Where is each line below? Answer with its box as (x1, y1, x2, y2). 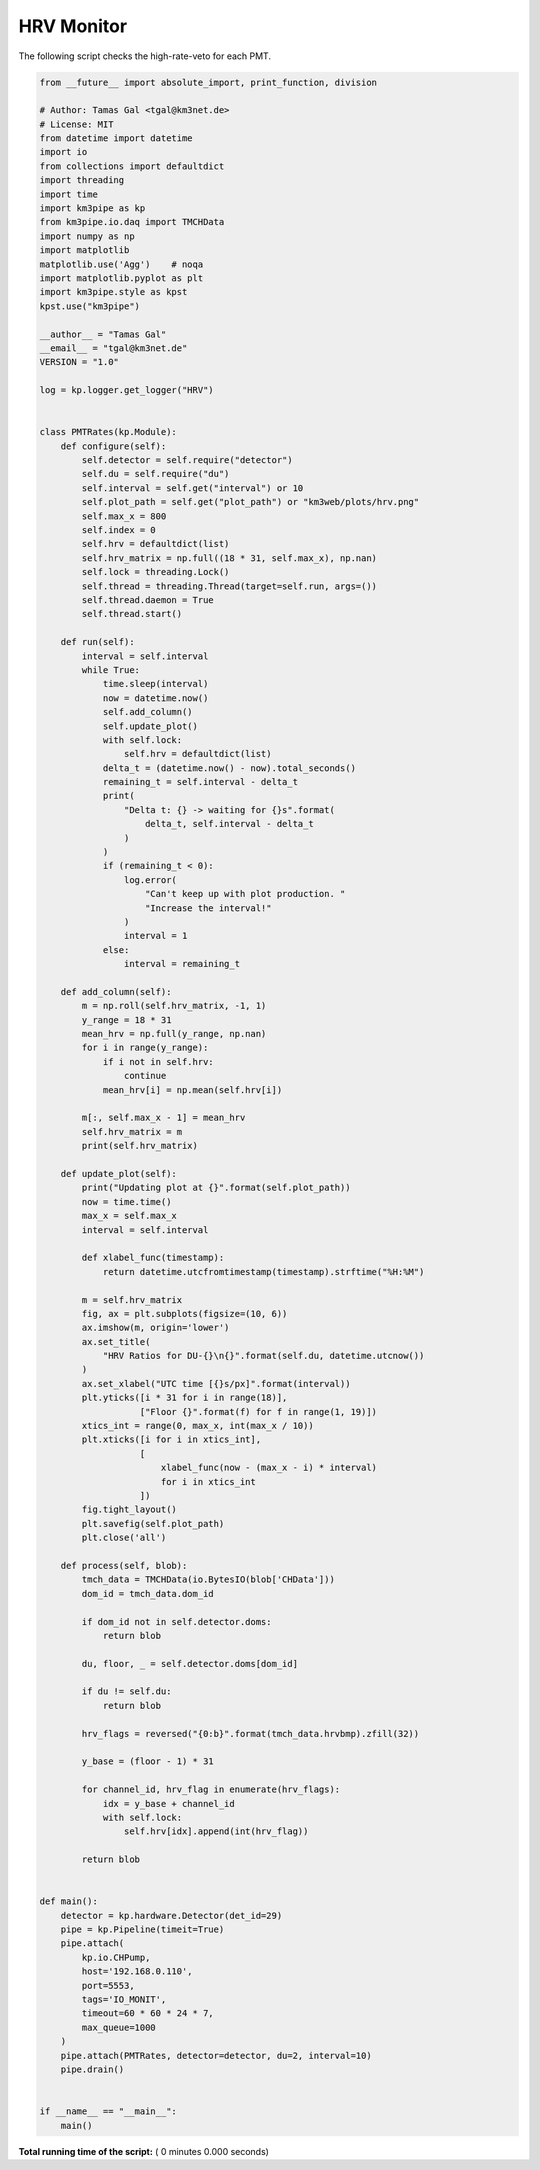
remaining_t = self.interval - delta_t (102, 776, 299, 788)
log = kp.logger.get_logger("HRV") (39, 385, 214, 396)
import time (39, 188, 99, 200)
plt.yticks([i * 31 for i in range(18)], (81, 1392, 288, 1404)
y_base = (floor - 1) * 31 (81, 1756, 214, 1767)
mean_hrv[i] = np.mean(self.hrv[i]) (102, 1084, 283, 1095)
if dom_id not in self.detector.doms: (81, 1616, 272, 1627)
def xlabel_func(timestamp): (81, 1252, 225, 1264)
